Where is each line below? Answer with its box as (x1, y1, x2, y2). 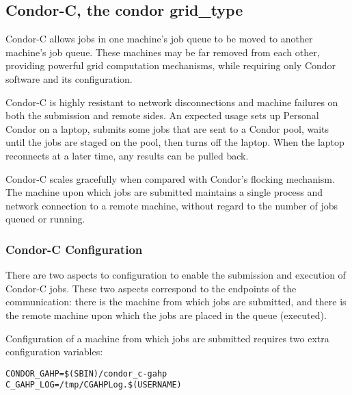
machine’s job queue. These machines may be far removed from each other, (5, 44, 320, 59)
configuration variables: (5, 344, 103, 359)
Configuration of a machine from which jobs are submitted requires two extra (5, 331, 329, 345)
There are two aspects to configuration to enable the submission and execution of (5, 268, 346, 282)
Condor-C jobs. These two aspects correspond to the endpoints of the (5, 281, 297, 295)
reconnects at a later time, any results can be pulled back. (5, 148, 249, 162)
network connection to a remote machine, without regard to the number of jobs (5, 198, 338, 212)
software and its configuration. (5, 71, 133, 86)
